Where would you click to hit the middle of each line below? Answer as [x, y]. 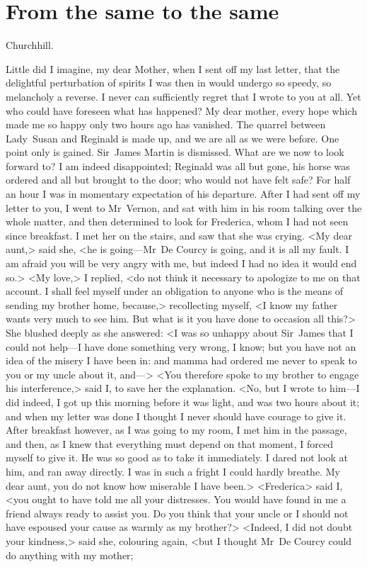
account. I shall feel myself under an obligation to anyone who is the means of [175, 291]
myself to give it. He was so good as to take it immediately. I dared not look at [177, 457]
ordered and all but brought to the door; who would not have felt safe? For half [178, 180]
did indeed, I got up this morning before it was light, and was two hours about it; [183, 402]
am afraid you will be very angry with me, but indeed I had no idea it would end [181, 263]
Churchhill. [30, 45]
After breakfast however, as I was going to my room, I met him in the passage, [176, 430]
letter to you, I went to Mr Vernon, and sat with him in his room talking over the [184, 207]
